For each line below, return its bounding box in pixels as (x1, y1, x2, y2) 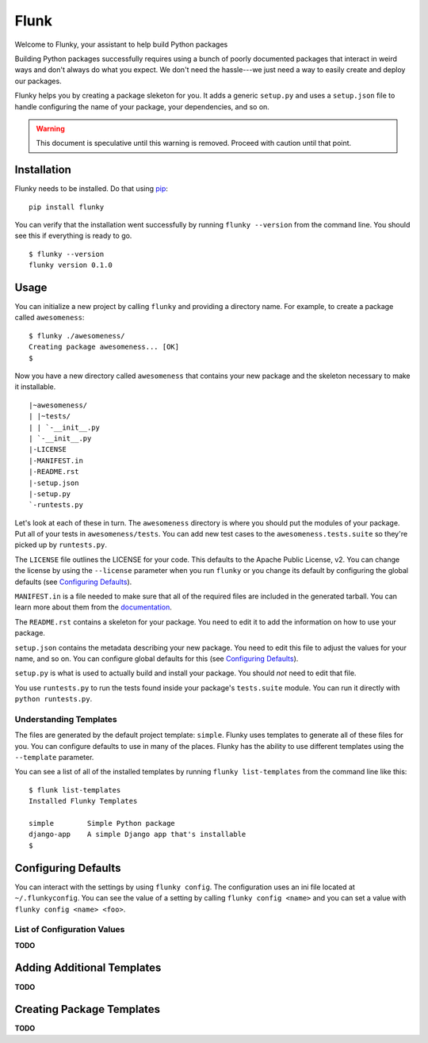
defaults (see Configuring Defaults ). (14, 577, 132, 586)
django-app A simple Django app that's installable (29, 830, 246, 839)
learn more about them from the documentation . (14, 602, 172, 612)
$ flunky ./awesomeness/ (29, 331, 125, 340)
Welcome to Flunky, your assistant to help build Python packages (14, 40, 228, 49)
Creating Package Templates (14, 1003, 161, 1016)
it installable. (14, 382, 56, 392)
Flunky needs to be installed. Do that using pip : (14, 184, 168, 193)
